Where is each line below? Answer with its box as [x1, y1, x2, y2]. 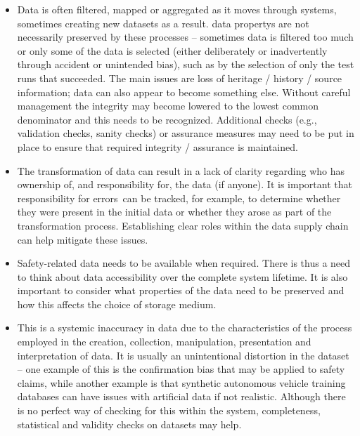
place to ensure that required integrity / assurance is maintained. [17, 139, 298, 154]
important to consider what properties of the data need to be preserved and [17, 283, 345, 298]
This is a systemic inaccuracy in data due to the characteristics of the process [17, 320, 352, 335]
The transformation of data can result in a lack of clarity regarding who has [17, 163, 345, 178]
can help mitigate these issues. [17, 232, 148, 246]
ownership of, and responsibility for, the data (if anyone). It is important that [17, 177, 352, 192]
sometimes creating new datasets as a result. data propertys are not [17, 15, 309, 30]
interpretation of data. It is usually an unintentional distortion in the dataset [17, 348, 349, 362]
